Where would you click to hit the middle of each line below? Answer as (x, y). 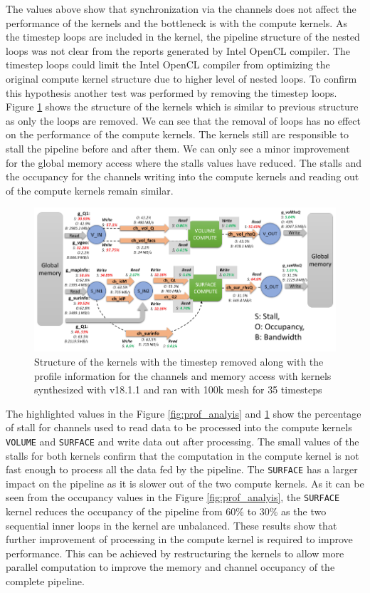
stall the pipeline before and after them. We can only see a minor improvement (178, 148)
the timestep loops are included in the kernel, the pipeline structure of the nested (183, 37)
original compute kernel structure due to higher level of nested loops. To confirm (181, 78)
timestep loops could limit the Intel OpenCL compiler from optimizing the (168, 65)
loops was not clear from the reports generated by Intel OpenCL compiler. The (178, 50)
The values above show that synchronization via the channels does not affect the (181, 9)
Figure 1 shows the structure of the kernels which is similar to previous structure (182, 107)
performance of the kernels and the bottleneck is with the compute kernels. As (176, 22)
